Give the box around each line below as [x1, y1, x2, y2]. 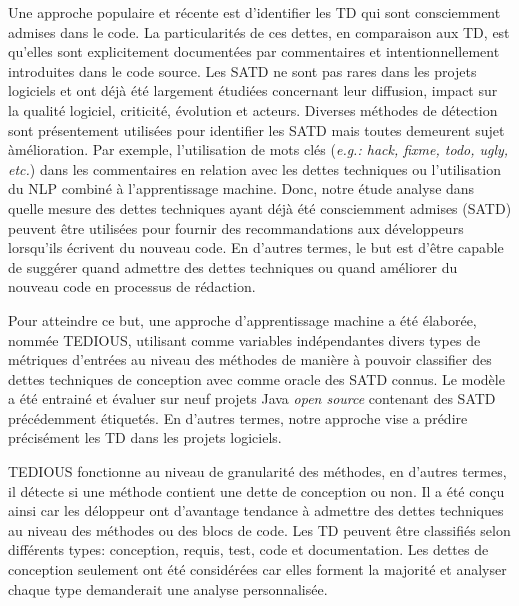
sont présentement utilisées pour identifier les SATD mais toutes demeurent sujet [8, 119, 505, 140]
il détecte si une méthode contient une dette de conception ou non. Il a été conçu [8, 480, 505, 501]
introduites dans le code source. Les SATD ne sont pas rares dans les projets [8, 60, 477, 81]
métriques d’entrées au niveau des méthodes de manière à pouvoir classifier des [8, 349, 492, 370]
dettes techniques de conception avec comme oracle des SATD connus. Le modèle [8, 368, 505, 389]
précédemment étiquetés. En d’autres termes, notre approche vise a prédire [8, 407, 468, 428]
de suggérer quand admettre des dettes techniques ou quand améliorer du [8, 256, 458, 277]
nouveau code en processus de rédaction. [8, 276, 256, 297]
